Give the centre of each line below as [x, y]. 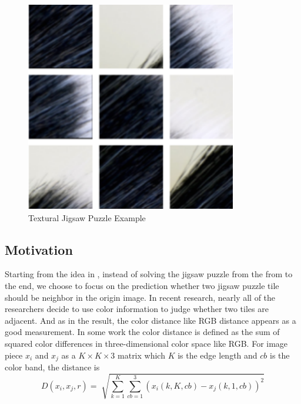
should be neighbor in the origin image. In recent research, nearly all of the [140, 297]
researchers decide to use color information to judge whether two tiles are [137, 309]
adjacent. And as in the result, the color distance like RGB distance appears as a [150, 320]
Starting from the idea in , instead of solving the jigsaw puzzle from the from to [149, 274]
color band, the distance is [52, 367]
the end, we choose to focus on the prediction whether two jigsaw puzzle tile [142, 285]
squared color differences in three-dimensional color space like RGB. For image [146, 343]
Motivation [39, 249]
